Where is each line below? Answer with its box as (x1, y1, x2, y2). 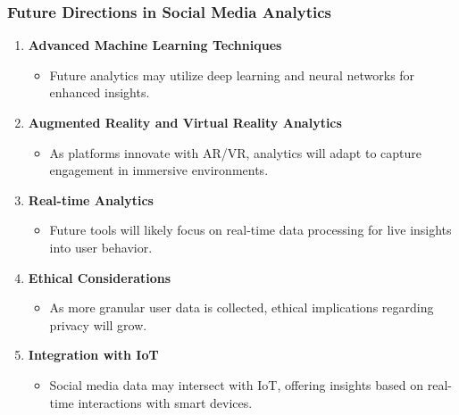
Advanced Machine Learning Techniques (28, 36, 282, 54)
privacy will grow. (49, 315, 147, 334)
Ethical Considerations (28, 268, 171, 286)
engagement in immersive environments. (49, 161, 269, 179)
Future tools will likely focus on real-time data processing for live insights (49, 220, 452, 239)
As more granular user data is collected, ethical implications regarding (49, 298, 434, 317)
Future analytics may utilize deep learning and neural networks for (49, 65, 415, 84)
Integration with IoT (28, 345, 159, 364)
